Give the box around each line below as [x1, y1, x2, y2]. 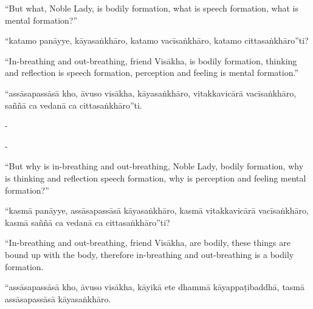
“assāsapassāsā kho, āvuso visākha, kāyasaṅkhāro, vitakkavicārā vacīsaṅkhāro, [5, 86, 297, 99]
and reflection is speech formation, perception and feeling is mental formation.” [5, 66, 299, 79]
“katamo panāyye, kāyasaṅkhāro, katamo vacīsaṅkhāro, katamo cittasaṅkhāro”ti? [5, 34, 309, 47]
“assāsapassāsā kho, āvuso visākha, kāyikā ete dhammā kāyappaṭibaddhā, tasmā [5, 280, 305, 293]
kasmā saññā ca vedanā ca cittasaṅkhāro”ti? [5, 216, 170, 228]
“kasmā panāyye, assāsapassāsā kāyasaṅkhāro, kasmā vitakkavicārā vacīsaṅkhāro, [5, 204, 309, 217]
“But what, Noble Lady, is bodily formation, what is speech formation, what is [5, 2, 299, 14]
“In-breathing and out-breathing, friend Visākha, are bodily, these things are [5, 236, 291, 249]
